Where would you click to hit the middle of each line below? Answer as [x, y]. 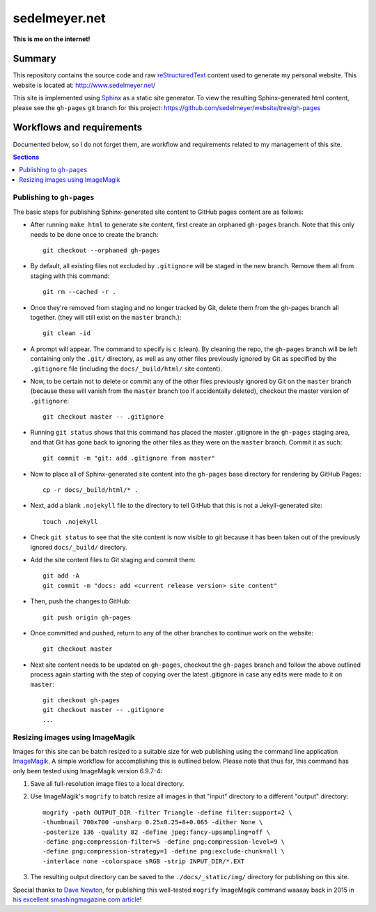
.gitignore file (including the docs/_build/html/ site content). [126, 369]
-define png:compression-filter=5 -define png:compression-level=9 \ [164, 842]
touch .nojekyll [70, 521]
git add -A [61, 576]
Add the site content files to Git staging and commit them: [113, 560]
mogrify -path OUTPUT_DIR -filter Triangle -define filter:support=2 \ [167, 812]
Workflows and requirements [78, 128]
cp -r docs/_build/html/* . [91, 490]
